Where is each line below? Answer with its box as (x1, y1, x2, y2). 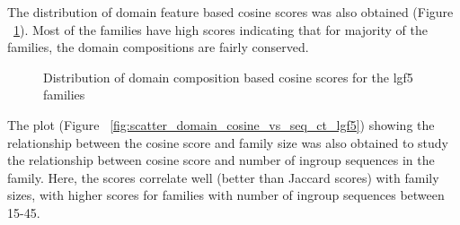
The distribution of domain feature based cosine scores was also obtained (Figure (7, 3, 454, 21)
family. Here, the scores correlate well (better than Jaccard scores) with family (7, 168, 439, 186)
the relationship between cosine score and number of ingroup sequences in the (7, 151, 435, 169)
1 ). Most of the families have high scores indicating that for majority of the (13, 20, 428, 39)
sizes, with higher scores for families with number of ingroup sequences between (7, 186, 445, 204)
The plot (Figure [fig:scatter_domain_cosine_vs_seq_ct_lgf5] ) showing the (7, 115, 435, 134)
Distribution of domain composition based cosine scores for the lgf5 (43, 67, 413, 86)
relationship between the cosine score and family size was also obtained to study (7, 133, 448, 151)
